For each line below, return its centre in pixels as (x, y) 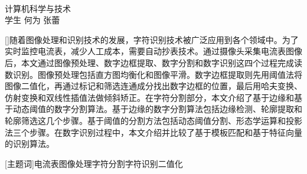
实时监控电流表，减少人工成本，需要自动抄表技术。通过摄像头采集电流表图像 (153, 51)
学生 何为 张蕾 (32, 20)
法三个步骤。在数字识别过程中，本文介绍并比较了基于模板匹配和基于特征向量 (153, 132)
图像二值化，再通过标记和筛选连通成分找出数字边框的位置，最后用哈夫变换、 (153, 86)
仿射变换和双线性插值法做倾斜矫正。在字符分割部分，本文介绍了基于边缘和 (149, 97)
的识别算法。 (30, 144)
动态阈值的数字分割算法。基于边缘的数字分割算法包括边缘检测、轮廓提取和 (157, 109)
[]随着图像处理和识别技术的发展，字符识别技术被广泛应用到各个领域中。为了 (152, 39)
